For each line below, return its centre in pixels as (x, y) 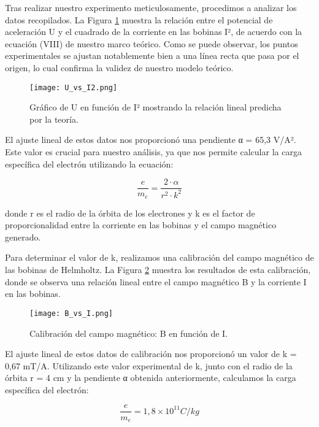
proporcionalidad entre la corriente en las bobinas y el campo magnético (141, 225)
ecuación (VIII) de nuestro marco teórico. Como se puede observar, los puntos (152, 43)
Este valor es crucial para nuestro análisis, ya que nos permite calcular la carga (153, 152)
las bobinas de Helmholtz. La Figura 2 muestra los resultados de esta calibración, (158, 270)
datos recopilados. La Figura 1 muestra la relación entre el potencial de (139, 19)
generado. (23, 237)
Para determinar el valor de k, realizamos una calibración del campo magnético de (159, 257)
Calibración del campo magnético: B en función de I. (129, 333)
